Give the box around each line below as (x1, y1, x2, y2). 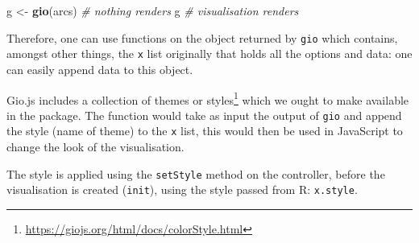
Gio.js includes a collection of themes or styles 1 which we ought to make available (6, 89, 409, 108)
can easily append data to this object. (6, 60, 193, 77)
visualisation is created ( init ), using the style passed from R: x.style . (6, 181, 358, 198)
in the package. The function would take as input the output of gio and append (6, 106, 402, 123)
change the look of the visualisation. (6, 138, 185, 155)
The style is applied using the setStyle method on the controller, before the (6, 165, 385, 182)
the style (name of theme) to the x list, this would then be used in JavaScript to (6, 122, 403, 139)
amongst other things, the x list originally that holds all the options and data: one (6, 45, 413, 62)
